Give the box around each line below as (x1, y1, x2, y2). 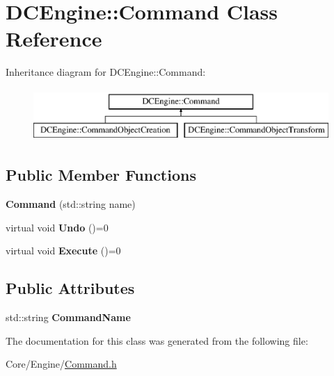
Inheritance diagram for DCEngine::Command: (6, 65, 206, 79)
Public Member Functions (6, 164, 196, 186)
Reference (6, 24, 102, 53)
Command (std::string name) (6, 197, 136, 211)
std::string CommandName (6, 310, 131, 325)
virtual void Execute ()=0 (6, 243, 121, 258)
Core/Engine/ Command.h (6, 357, 117, 371)
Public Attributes (6, 277, 135, 299)
